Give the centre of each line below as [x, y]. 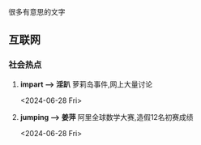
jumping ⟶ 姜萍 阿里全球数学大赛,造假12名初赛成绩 [107, 117]
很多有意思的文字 [37, 12]
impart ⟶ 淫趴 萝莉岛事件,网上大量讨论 [86, 84]
